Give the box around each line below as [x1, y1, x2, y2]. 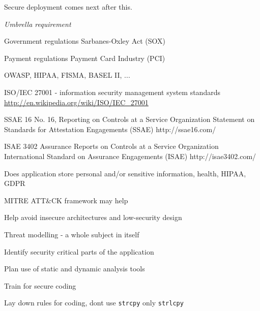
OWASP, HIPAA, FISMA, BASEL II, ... [4, 70, 130, 80]
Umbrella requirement [4, 18, 71, 29]
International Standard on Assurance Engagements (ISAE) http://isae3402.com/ [4, 150, 256, 161]
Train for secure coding [4, 280, 76, 291]
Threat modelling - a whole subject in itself [4, 229, 139, 239]
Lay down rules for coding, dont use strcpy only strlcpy [4, 297, 184, 308]
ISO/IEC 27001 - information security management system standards [4, 86, 220, 97]
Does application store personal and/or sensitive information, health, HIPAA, [4, 168, 246, 178]
